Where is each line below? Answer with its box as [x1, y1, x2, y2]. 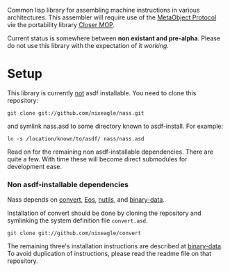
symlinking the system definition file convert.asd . [7, 216, 148, 225]
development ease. [7, 162, 63, 170]
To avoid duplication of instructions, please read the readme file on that [7, 250, 212, 258]
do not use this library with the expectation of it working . [7, 42, 169, 49]
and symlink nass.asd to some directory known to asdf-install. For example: [7, 122, 224, 130]
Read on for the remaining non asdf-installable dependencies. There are [7, 147, 214, 156]
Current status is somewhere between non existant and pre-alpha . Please [7, 34, 221, 42]
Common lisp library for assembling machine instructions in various [7, 6, 200, 14]
